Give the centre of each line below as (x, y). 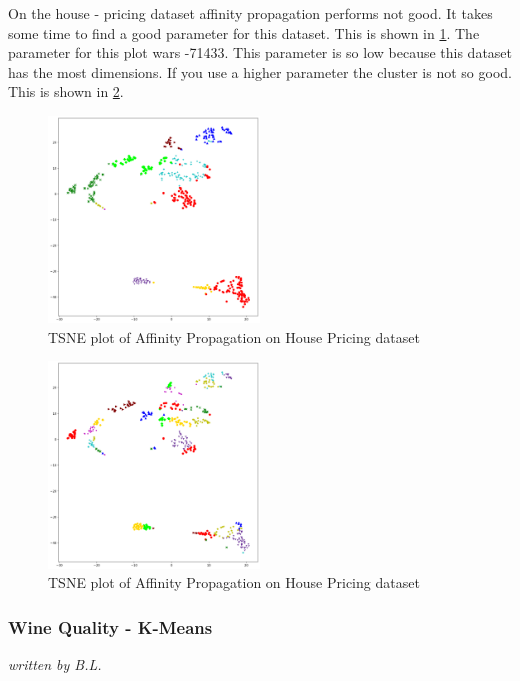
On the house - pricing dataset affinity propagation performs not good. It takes (250, 13)
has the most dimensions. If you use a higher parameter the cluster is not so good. (260, 71)
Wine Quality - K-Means (110, 626)
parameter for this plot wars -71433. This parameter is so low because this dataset (260, 52)
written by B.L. (55, 664)
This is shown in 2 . (66, 91)
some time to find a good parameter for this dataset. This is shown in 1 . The (244, 32)
